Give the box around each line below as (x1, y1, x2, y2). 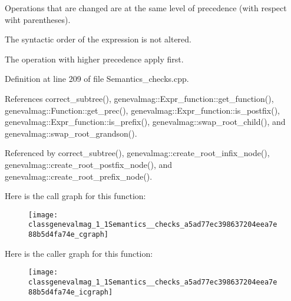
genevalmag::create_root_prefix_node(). (5, 170, 153, 182)
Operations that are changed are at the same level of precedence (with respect (5, 2, 287, 14)
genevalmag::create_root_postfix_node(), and (5, 158, 173, 170)
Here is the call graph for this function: (5, 190, 146, 202)
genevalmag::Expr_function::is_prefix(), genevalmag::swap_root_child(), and (5, 115, 286, 128)
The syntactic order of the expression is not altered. (5, 33, 192, 45)
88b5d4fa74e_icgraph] (28, 287, 113, 296)
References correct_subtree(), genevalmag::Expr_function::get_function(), (5, 92, 274, 104)
